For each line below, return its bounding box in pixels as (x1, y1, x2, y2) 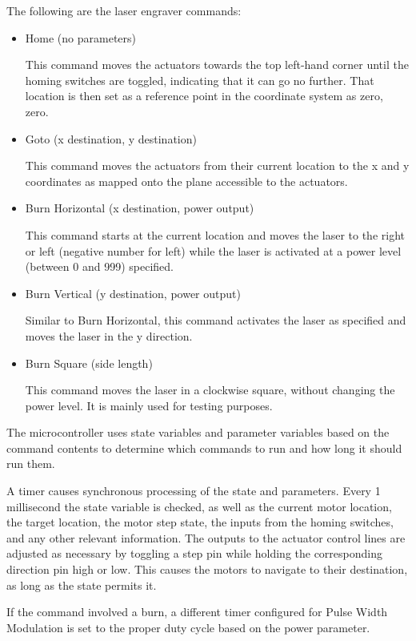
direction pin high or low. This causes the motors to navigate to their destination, (6, 561, 408, 578)
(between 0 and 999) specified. (25, 258, 174, 275)
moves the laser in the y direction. (25, 327, 193, 344)
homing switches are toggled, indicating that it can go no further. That (25, 71, 374, 88)
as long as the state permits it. (6, 576, 157, 593)
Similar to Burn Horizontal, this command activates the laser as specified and (25, 312, 406, 329)
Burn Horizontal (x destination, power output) (25, 200, 254, 216)
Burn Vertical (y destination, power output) (25, 284, 241, 301)
